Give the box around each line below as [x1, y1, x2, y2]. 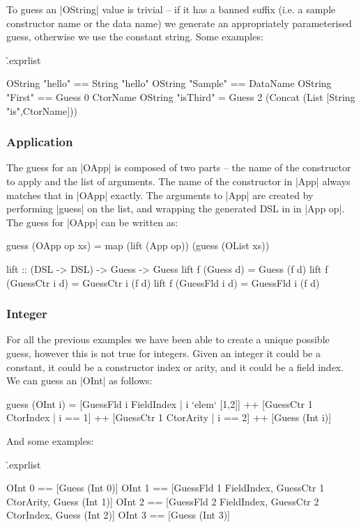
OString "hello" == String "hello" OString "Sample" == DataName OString [6, 76, 332, 91]
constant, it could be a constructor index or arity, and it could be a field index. [6, 359, 344, 374]
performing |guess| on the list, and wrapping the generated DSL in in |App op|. [6, 201, 345, 216]
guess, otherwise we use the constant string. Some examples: [6, 29, 263, 44]
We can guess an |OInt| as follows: [6, 373, 153, 388]
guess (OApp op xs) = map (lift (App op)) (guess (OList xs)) [6, 238, 270, 253]
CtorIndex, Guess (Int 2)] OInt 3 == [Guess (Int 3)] [6, 508, 230, 522]
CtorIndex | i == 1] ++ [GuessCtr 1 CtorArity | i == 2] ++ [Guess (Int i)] [6, 410, 332, 425]
